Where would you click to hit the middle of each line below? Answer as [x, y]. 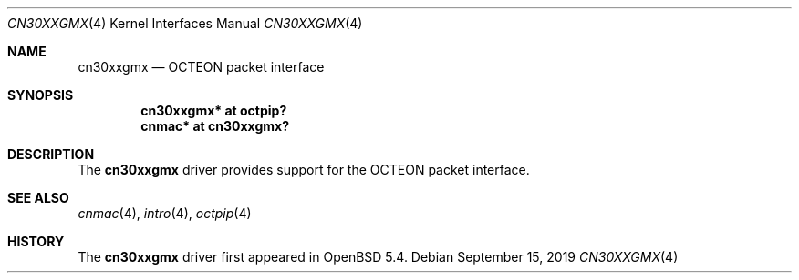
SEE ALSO [38, 198]
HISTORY [36, 241]
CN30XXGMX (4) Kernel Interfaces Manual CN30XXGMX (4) [185, 23]
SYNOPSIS [41, 95]
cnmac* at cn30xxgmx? [215, 126]
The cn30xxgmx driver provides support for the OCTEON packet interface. [304, 170]
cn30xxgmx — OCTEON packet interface [201, 67]
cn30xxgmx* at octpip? [214, 110]
